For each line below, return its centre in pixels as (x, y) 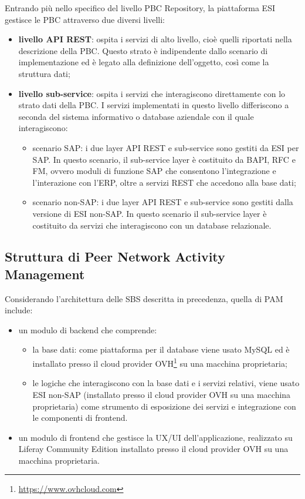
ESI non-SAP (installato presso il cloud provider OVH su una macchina (162, 394)
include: (19, 310)
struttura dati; (44, 73)
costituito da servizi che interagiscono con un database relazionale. (152, 225)
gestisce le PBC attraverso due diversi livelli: (85, 19)
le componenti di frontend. (80, 418)
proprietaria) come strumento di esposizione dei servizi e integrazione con (164, 406)
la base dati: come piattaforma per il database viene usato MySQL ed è (161, 349)
